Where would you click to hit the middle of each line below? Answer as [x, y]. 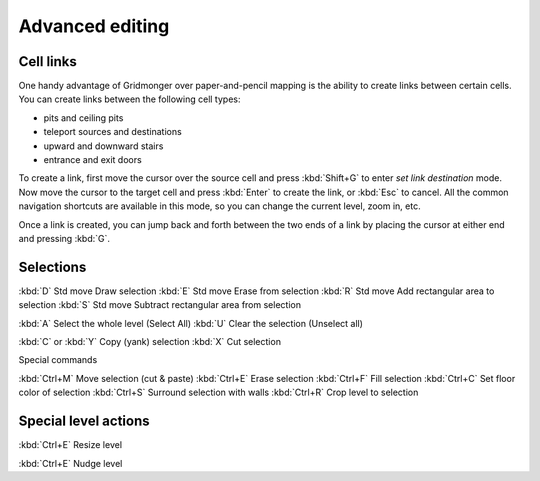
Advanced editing [94, 26]
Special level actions [84, 421]
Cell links [47, 61]
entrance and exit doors [92, 160]
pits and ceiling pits [83, 117]
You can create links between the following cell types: [129, 99]
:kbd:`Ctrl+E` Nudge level [70, 463]
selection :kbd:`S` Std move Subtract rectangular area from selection [160, 305]
